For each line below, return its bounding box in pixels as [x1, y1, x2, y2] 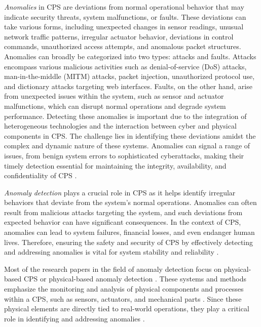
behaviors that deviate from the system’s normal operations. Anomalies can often [4, 197, 257, 208]
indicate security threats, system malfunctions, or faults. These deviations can [4, 11, 246, 22]
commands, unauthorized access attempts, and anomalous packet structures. [4, 41, 241, 52]
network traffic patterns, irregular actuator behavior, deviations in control [4, 31, 234, 42]
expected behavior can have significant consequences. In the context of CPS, [4, 217, 241, 227]
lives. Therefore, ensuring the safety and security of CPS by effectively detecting [4, 236, 253, 247]
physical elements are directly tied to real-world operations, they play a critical [4, 303, 249, 314]
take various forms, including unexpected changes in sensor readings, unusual [4, 21, 244, 32]
